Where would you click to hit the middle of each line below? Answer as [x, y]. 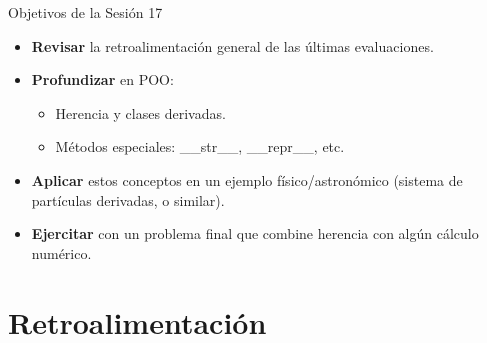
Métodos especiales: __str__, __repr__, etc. [200, 146]
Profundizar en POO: [102, 79]
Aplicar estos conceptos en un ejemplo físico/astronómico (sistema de [247, 179]
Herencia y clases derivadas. [140, 112]
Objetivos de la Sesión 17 [85, 12]
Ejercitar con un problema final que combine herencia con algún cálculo [255, 233]
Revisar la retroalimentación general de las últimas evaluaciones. [232, 45]
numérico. [61, 252]
